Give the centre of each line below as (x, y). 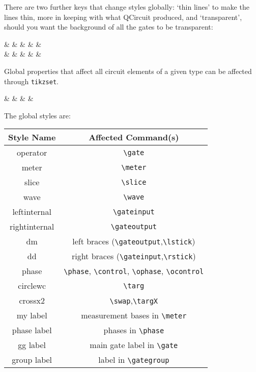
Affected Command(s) (134, 137)
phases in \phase (134, 330)
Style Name (32, 137)
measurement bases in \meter (134, 315)
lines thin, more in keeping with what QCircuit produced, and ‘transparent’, (123, 17)
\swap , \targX (134, 301)
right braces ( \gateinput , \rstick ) (134, 256)
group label (32, 360)
